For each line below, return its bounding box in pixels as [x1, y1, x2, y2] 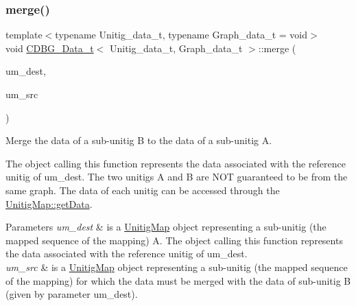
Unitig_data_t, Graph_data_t [109, 40, 243, 55]
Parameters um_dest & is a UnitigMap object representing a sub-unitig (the [5, 220, 327, 234]
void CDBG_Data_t [5, 40, 94, 55]
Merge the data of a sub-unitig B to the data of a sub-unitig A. [5, 133, 272, 148]
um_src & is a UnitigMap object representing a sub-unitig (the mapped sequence [5, 259, 348, 274]
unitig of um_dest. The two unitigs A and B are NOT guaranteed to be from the [5, 169, 348, 184]
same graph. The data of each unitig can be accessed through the [5, 183, 280, 197]
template [5, 27, 43, 42]
